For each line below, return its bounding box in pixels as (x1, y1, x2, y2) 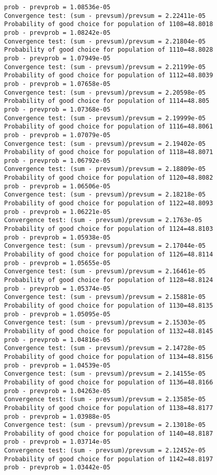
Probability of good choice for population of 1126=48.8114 (4, 251, 213, 258)
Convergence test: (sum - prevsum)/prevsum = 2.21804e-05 (4, 37, 206, 45)
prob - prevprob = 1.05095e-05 (4, 310, 111, 318)
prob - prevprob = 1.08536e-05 (4, 4, 111, 11)
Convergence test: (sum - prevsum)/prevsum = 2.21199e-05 (4, 63, 206, 71)
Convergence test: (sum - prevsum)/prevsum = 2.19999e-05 (4, 114, 206, 122)
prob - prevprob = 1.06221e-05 (4, 208, 111, 215)
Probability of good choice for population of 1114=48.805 (4, 97, 209, 105)
